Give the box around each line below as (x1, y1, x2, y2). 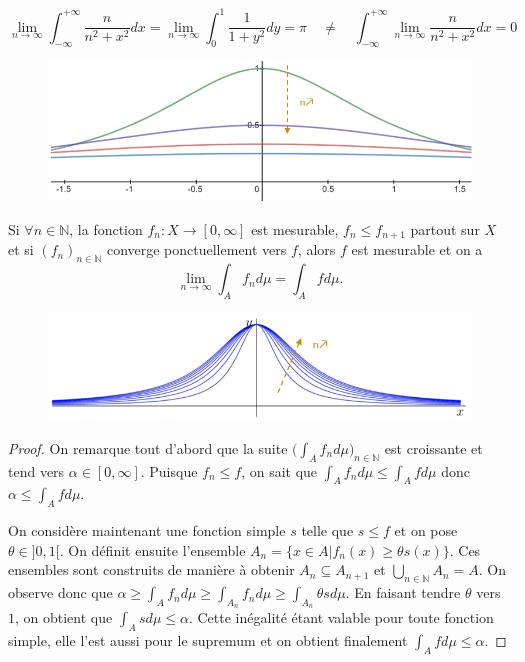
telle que (301, 520, 354, 541)
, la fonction (69, 218, 143, 239)
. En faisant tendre (345, 582, 461, 603)
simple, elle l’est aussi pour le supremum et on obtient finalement (8, 630, 408, 651)
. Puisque (140, 460, 198, 481)
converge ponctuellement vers (106, 239, 287, 260)
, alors (297, 239, 336, 260)
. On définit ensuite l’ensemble (59, 539, 246, 560)
